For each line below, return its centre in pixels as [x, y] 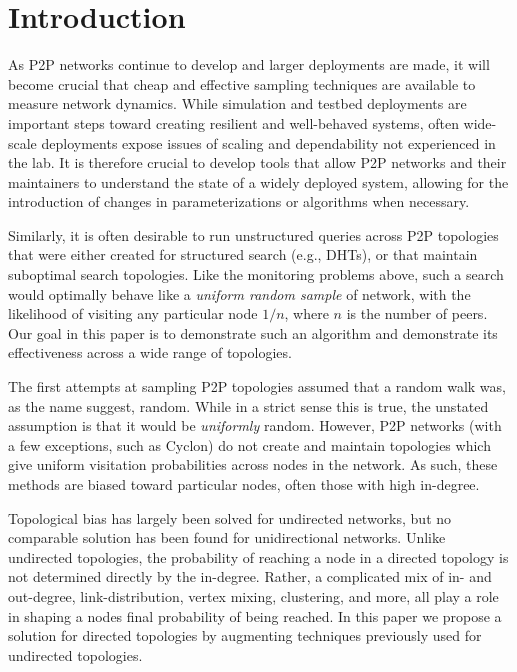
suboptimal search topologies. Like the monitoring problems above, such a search [256, 274]
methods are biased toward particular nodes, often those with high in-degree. [244, 484]
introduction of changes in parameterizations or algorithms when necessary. [239, 201]
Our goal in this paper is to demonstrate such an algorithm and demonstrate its [253, 332]
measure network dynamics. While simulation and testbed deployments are [237, 103]
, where [306, 313]
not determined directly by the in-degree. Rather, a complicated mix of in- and [250, 576]
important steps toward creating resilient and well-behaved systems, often [233, 122]
